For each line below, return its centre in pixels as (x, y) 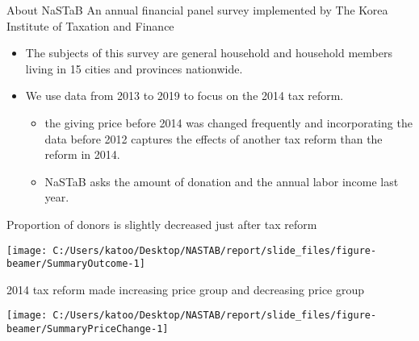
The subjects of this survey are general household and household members (209, 53)
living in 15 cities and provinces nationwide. (134, 68)
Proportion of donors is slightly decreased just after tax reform (162, 224)
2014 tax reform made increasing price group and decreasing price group (186, 289)
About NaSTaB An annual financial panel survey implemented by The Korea (197, 10)
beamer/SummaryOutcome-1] (76, 264)
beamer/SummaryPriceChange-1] (88, 329)
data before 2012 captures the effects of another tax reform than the (214, 138)
